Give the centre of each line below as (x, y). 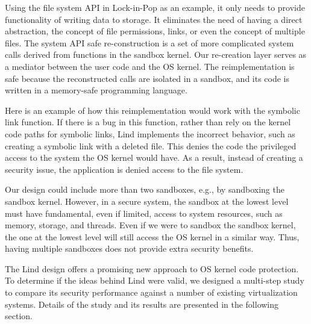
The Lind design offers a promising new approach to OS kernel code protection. (152, 268)
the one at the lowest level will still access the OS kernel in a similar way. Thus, (152, 236)
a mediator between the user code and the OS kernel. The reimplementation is (150, 66)
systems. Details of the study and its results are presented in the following (142, 304)
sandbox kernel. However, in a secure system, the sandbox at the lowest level (147, 201)
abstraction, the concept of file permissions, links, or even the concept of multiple (155, 31)
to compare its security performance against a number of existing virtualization (151, 292)
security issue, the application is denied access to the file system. (124, 169)
